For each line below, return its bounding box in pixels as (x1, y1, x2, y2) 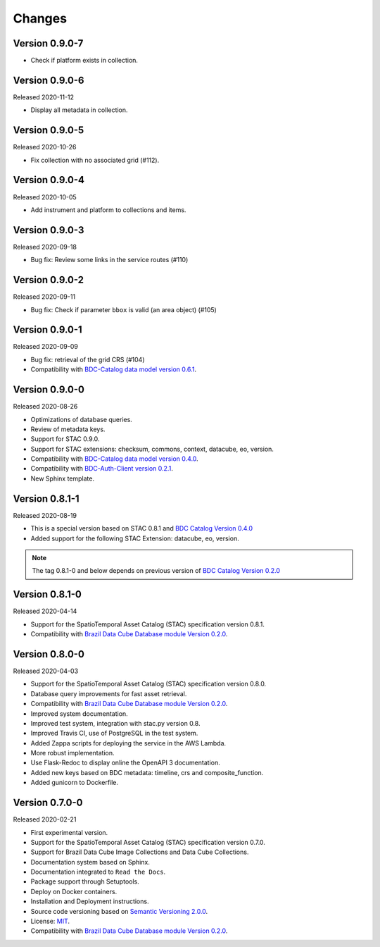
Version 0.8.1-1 (13, 493, 80, 505)
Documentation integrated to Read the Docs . (30, 867, 166, 877)
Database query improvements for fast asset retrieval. (30, 689, 187, 698)
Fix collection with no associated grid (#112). (30, 156, 160, 164)
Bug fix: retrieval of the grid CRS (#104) (30, 355, 145, 364)
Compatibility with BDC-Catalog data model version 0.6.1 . (30, 365, 197, 373)
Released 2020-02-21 (13, 815, 77, 824)
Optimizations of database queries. (30, 415, 133, 423)
